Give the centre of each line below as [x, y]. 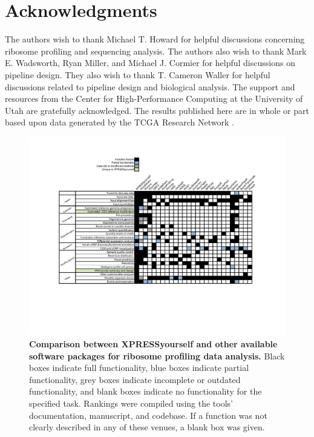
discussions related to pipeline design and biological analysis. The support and [150, 86]
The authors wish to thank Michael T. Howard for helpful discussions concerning [155, 39]
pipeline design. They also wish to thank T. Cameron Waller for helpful [138, 74]
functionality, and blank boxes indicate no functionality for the [146, 391]
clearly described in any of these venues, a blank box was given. [147, 427]
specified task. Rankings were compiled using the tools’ [131, 403]
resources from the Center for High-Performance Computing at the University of [154, 98]
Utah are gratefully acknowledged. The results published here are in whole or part [157, 110]
